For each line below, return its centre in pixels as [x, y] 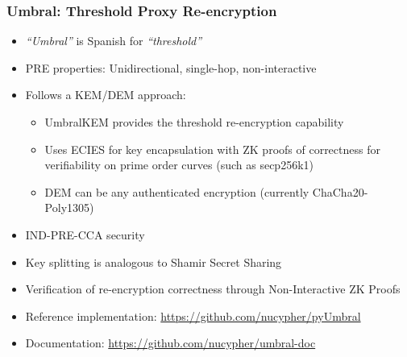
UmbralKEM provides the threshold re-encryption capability [194, 122]
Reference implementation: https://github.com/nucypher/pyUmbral [193, 315]
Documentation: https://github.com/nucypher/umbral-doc [170, 343]
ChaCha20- [340, 191]
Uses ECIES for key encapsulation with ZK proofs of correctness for [212, 149]
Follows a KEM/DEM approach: [106, 95]
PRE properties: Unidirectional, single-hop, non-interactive [171, 67]
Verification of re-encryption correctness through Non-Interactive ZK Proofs [213, 289]
